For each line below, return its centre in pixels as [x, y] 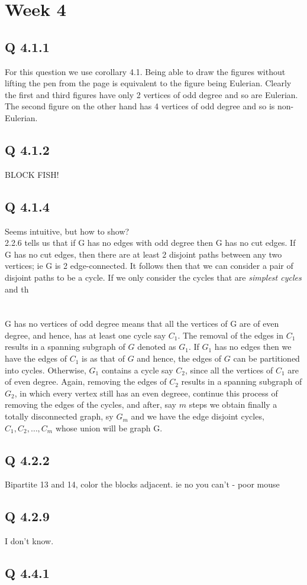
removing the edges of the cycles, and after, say [91, 404]
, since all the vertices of [229, 370]
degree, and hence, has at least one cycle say [85, 335]
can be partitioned [266, 358]
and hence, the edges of [179, 358]
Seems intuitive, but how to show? [67, 231]
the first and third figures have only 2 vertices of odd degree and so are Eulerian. [151, 94]
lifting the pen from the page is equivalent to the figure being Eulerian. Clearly [148, 83]
